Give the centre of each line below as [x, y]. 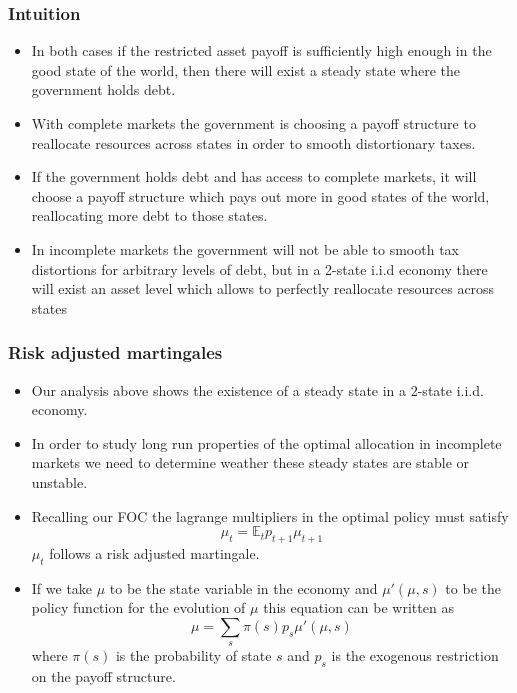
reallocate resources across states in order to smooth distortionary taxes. [253, 142]
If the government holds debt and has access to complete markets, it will [254, 176]
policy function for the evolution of [138, 607]
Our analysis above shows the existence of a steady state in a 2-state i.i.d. [257, 389]
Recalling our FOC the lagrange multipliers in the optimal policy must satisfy [270, 515]
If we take [62, 587]
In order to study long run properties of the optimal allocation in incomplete [266, 442]
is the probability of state [193, 655]
